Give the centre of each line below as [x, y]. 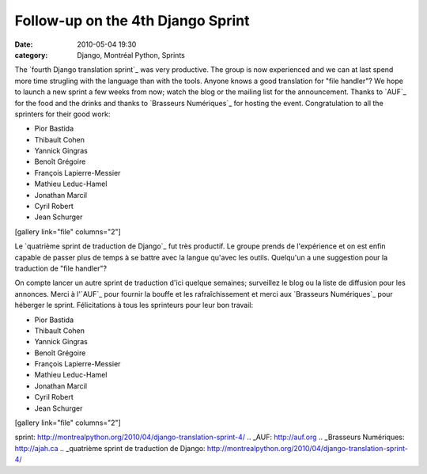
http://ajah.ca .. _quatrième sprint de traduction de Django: [110, 448]
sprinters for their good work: [62, 114]
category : [31, 55]
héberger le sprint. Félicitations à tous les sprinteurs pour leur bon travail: [134, 305]
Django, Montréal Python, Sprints [131, 55]
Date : [24, 44]
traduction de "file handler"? [60, 268]
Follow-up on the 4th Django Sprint [132, 21]
